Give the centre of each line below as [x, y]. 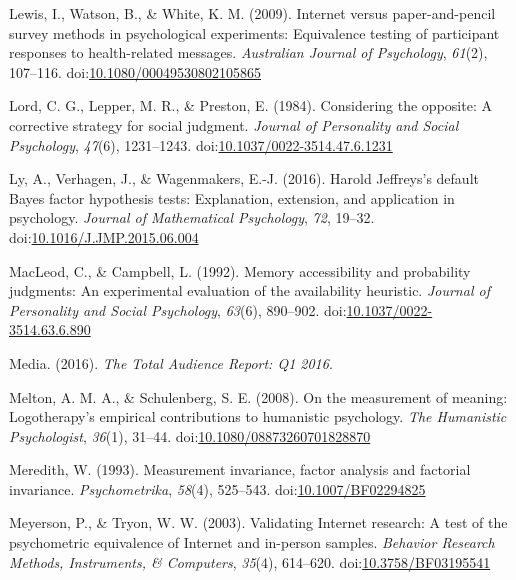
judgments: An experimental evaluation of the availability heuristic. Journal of [249, 290]
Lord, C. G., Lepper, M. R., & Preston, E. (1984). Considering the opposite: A [250, 105]
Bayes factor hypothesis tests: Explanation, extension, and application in [232, 197]
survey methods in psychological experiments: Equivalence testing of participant [254, 32]
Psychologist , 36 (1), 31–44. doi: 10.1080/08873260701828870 [190, 435]
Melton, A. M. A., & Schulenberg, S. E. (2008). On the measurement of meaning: [258, 396]
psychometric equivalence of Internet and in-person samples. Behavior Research [252, 542]
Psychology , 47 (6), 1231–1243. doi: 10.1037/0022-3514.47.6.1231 [201, 144]
